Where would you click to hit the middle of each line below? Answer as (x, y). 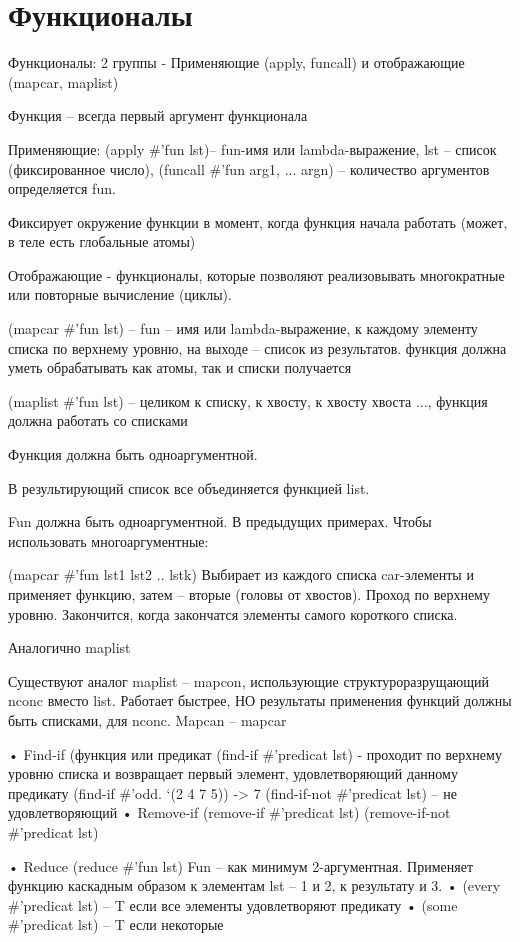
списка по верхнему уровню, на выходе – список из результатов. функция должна (257, 347)
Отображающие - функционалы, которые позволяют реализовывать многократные (256, 274)
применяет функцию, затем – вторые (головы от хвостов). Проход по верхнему (249, 594)
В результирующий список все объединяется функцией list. (189, 487)
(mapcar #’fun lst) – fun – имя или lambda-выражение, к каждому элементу (243, 328)
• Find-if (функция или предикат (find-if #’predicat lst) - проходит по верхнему (255, 753)
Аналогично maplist (69, 647)
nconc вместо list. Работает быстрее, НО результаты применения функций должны (260, 700)
